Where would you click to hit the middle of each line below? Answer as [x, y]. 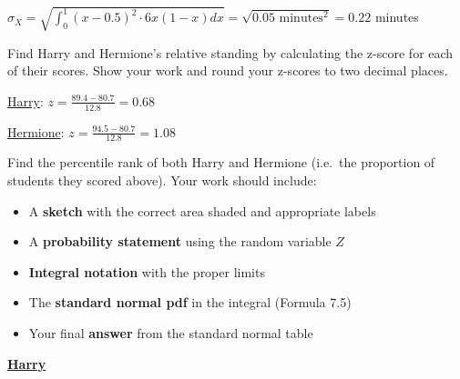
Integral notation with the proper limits [147, 271]
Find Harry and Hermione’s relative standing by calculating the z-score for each [230, 52]
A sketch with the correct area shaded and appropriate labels [202, 210]
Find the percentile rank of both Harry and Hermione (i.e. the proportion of [221, 162]
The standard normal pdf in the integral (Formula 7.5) [190, 302]
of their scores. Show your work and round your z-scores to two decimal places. [228, 70]
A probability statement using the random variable [180, 241]
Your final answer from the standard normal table [171, 332]
